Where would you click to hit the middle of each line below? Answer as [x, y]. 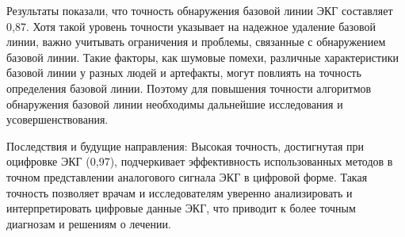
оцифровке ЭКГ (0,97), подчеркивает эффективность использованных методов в [200, 161]
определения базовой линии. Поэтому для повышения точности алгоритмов [189, 88]
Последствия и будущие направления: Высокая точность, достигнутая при [185, 145]
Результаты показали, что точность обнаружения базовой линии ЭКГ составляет [200, 10]
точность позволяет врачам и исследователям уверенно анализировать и [180, 192]
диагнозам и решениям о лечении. [89, 223]
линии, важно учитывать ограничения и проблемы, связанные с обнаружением [196, 42]
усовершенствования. [57, 119]
